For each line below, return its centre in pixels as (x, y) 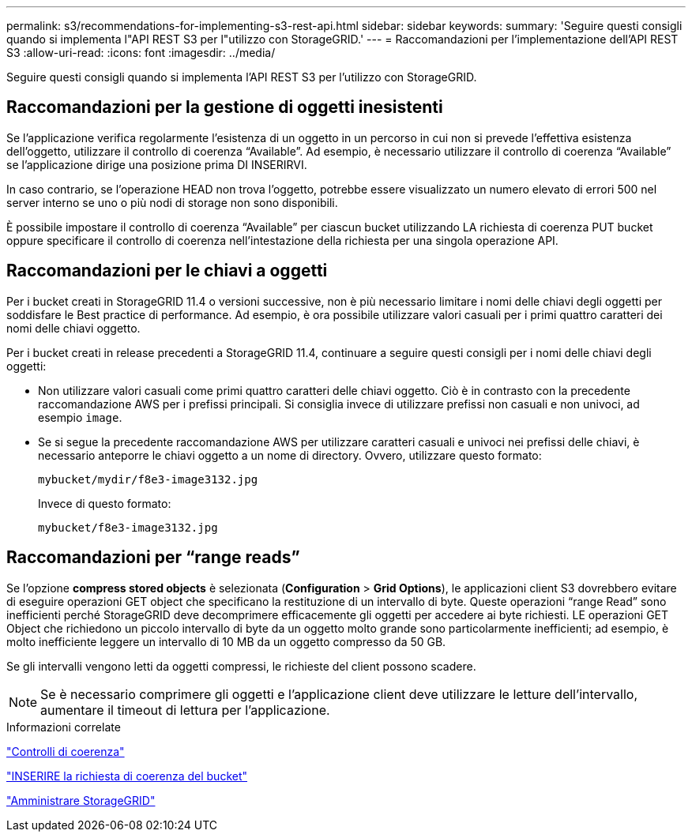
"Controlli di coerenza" (66, 751)
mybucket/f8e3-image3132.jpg (128, 527)
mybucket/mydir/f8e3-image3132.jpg (148, 479)
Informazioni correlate (64, 727)
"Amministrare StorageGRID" (81, 800)
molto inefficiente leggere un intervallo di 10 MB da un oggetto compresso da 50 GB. (226, 641)
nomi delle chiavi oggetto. (73, 328)
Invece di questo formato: (105, 503)
